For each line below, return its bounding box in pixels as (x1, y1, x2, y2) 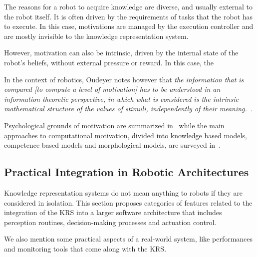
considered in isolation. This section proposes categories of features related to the (4, 197, 253, 208)
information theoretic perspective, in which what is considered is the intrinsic (4, 93, 239, 104)
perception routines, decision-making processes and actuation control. (4, 217, 217, 227)
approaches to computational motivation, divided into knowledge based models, (4, 130, 247, 140)
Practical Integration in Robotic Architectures (4, 164, 249, 180)
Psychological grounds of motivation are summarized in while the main (4, 120, 225, 130)
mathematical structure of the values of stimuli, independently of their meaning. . (4, 103, 253, 114)
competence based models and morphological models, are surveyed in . (4, 140, 221, 150)
